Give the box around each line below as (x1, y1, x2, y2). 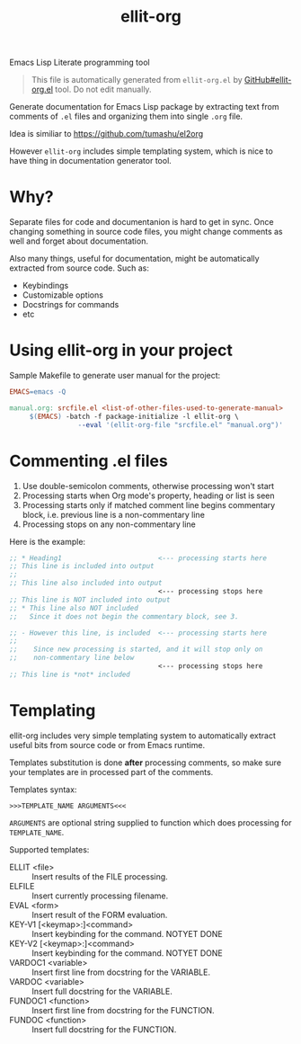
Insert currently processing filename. (31, 890, 169, 901)
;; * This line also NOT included (9, 603, 139, 612)
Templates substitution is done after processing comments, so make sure (9, 757, 281, 768)
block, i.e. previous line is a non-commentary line (22, 509, 205, 520)
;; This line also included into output (9, 578, 164, 588)
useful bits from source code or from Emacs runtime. (9, 739, 205, 750)
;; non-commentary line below (9, 654, 135, 663)
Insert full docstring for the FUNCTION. (31, 1023, 177, 1035)
